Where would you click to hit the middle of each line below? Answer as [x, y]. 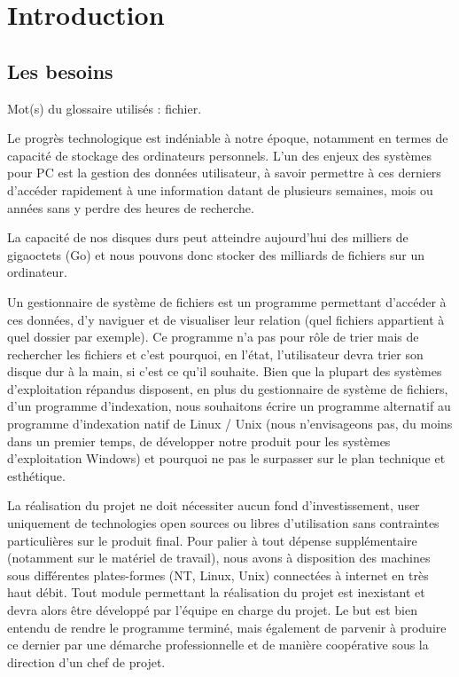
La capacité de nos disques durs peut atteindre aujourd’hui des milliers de [208, 237]
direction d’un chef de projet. [86, 661]
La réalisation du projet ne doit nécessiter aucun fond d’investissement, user [214, 505]
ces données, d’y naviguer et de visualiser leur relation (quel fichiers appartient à [226, 319]
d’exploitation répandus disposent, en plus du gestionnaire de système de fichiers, [228, 388]
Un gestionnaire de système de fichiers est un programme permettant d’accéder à [227, 301]
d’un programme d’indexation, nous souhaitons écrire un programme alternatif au [229, 406]
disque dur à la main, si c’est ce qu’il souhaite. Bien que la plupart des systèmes [225, 371]
